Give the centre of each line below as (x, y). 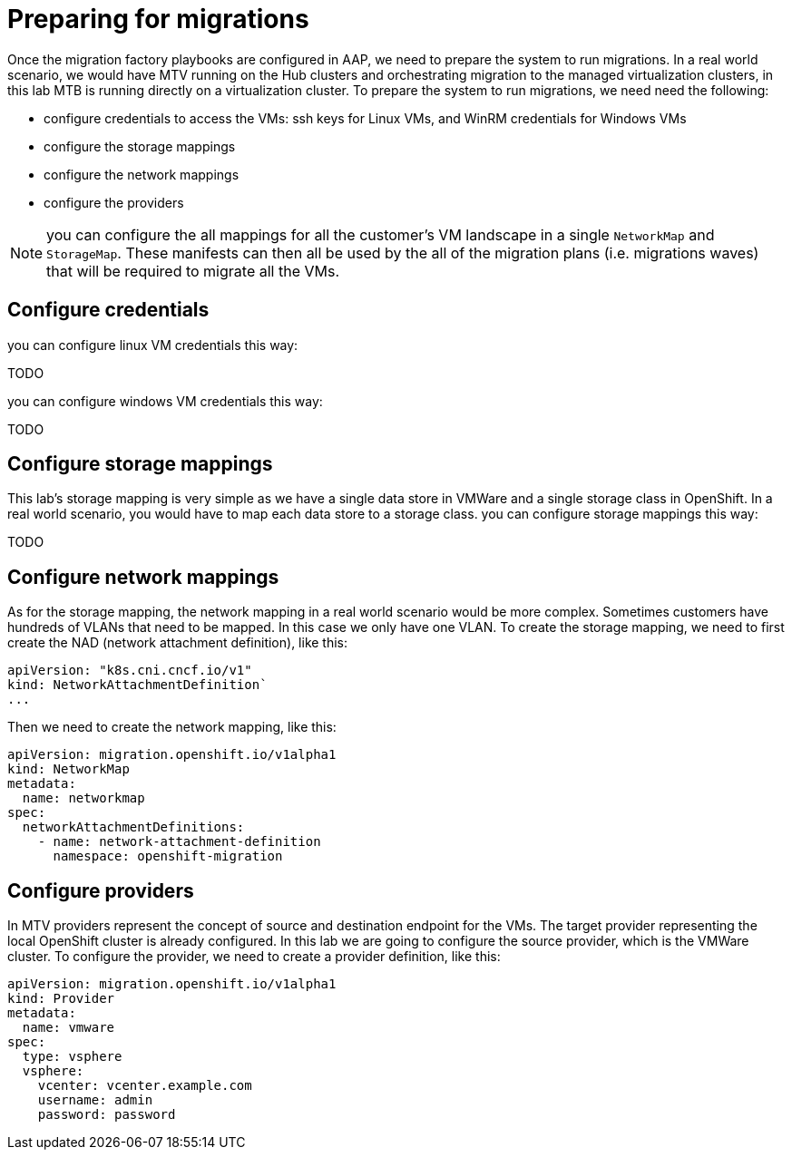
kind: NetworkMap (68, 769)
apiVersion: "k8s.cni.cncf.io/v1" (130, 671)
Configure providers (101, 890)
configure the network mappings (142, 174)
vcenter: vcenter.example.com (145, 1086)
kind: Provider (61, 999)
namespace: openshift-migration (168, 856)
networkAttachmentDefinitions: (133, 827)
